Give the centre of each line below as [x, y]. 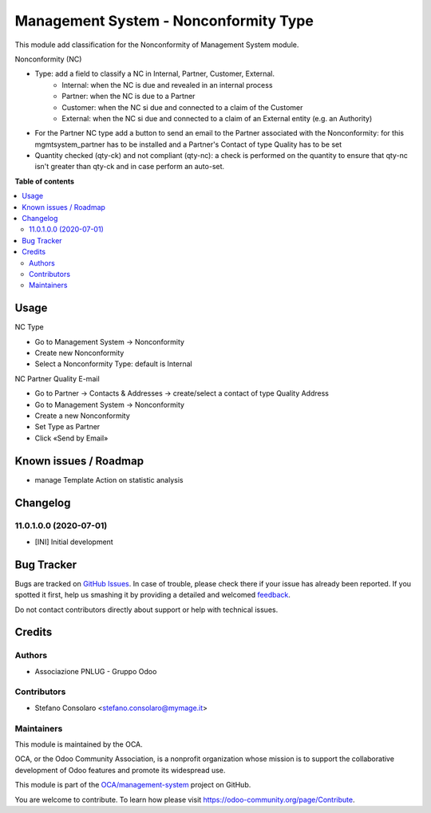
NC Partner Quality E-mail [57, 378]
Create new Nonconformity [79, 353]
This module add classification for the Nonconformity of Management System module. [157, 45]
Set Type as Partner [67, 427]
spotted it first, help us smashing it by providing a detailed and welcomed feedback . [153, 595]
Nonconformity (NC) [48, 59]
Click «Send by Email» [71, 438]
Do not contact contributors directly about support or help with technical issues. [146, 610]
